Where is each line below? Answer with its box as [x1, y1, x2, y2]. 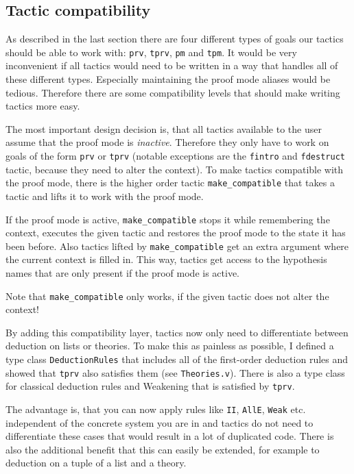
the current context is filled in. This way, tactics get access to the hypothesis [5, 252, 327, 266]
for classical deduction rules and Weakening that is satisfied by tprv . [5, 379, 295, 393]
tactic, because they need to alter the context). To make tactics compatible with [5, 162, 344, 176]
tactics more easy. [5, 99, 80, 113]
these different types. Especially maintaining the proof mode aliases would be [5, 72, 331, 86]
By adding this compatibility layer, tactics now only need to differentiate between [5, 325, 349, 339]
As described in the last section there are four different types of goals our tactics [5, 32, 344, 46]
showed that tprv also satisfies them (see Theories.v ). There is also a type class [5, 365, 345, 379]
